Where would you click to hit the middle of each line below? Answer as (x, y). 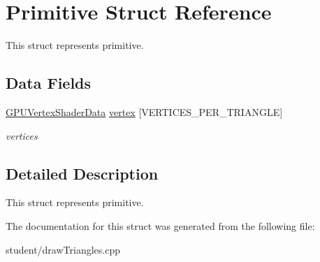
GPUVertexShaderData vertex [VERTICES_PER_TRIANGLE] (144, 111)
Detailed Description (82, 173)
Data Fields (49, 83)
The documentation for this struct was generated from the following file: (160, 225)
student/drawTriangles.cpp (63, 249)
